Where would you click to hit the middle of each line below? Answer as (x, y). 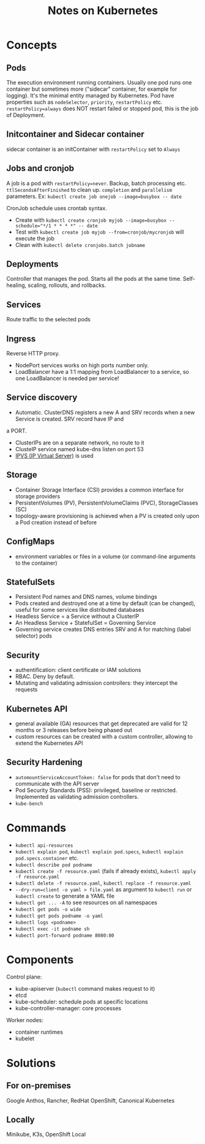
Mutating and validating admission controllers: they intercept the (96, 683)
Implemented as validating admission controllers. (77, 796)
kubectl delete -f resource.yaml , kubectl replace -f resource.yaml (103, 883)
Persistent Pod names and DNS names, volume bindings (86, 597)
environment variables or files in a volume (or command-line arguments (105, 556)
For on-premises (39, 1086)
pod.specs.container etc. (47, 858)
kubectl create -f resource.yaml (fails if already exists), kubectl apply (106, 871)
